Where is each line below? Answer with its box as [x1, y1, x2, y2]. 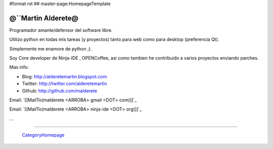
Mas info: [9, 64, 29, 70]
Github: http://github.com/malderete [22, 87, 98, 93]
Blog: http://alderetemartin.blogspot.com [22, 73, 107, 79]
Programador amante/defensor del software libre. [9, 27, 113, 33]
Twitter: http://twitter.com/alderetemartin [22, 81, 107, 87]
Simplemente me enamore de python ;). [9, 45, 92, 52]
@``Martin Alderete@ [9, 14, 78, 22]
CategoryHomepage [22, 132, 65, 138]
